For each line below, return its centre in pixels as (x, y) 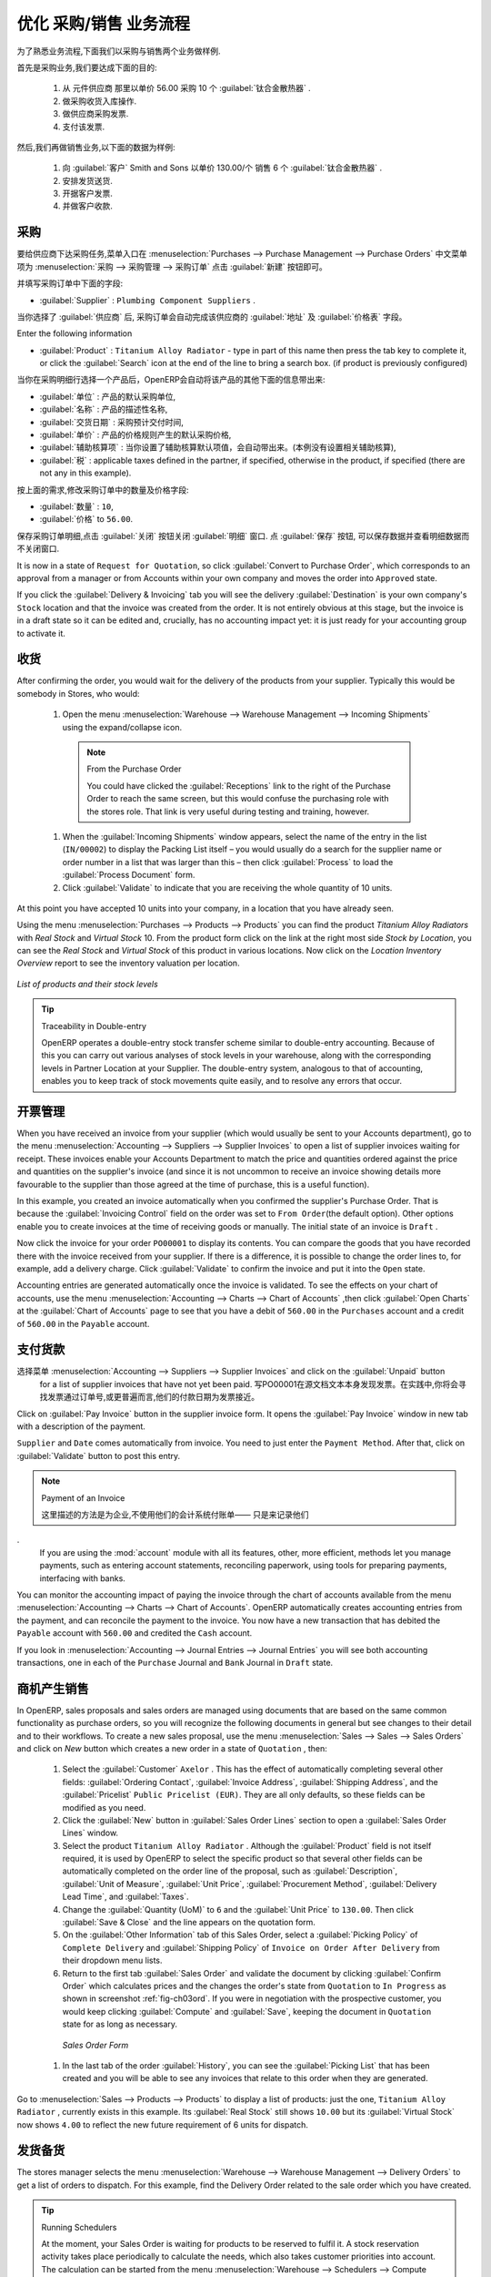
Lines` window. (90, 1833)
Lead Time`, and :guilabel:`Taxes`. (126, 1897)
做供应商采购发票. (95, 114)
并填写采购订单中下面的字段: (70, 283)
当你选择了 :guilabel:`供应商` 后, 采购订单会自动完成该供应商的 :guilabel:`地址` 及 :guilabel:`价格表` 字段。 (212, 317)
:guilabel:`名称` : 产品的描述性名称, (104, 409)
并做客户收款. (88, 206)
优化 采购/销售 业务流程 (104, 24)
